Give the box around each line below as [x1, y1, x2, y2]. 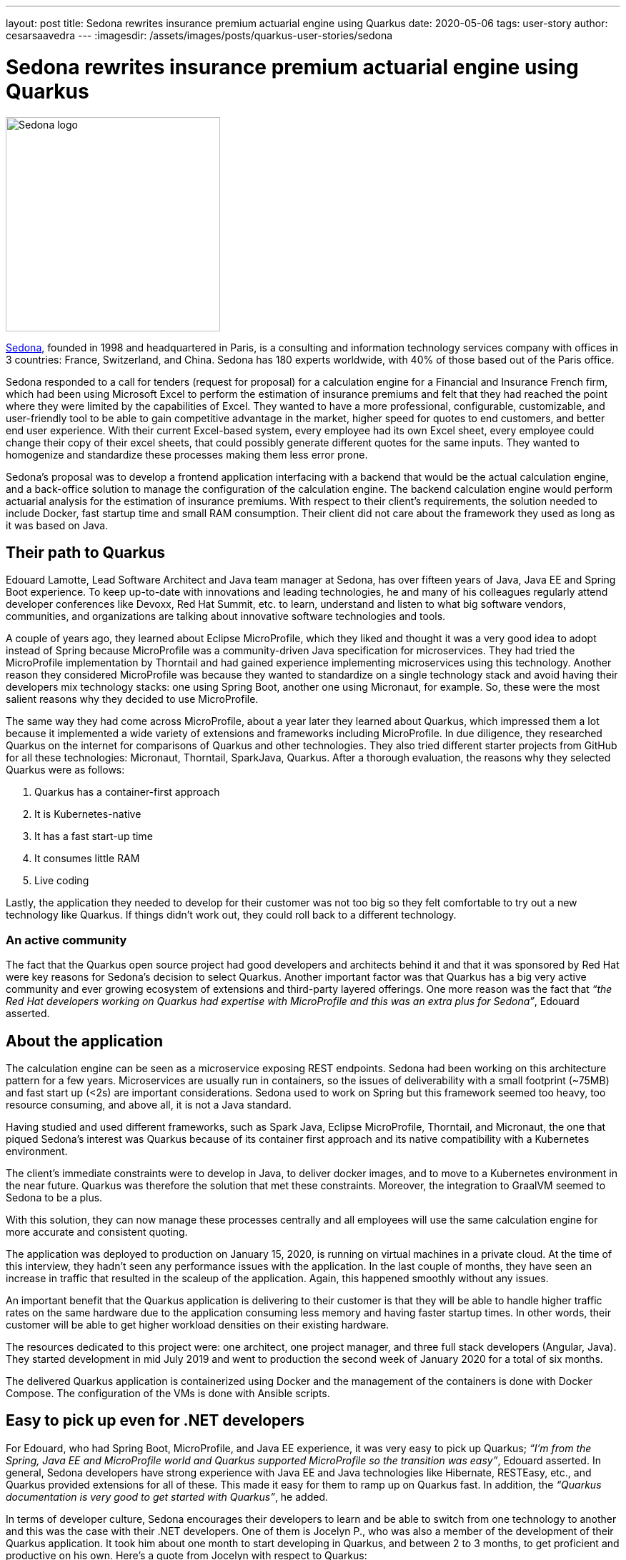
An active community [6, 932, 127, 947]
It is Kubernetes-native [34, 808, 141, 821]
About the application [6, 1031, 163, 1050]
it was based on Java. [6, 519, 109, 531]
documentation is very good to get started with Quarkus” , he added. [6, 1490, 328, 1503]
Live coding [34, 874, 89, 887]
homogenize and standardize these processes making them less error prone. [6, 448, 368, 461]
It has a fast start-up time [34, 830, 153, 843]
